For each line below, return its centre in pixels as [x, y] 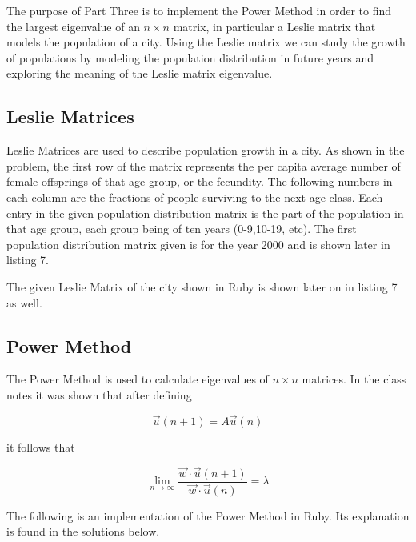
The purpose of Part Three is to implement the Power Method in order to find [199, 10]
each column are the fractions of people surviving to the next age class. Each [195, 197]
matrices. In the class [354, 379]
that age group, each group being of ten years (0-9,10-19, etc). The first [182, 229]
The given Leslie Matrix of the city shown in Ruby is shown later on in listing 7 [202, 286]
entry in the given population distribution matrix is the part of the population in [205, 213]
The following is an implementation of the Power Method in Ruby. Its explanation [208, 515]
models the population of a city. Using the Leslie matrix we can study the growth [206, 42]
